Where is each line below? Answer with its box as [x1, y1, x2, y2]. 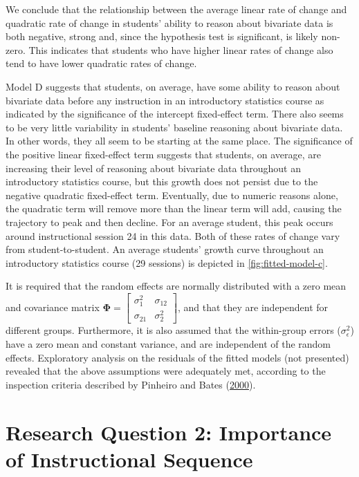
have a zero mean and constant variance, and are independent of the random [6, 337, 331, 350]
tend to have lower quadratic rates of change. [6, 56, 197, 71]
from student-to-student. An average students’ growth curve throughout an [6, 242, 324, 256]
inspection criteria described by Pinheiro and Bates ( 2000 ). [6, 377, 256, 391]
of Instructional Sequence [6, 445, 253, 473]
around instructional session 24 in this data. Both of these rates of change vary [6, 228, 340, 243]
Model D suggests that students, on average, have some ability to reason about [6, 79, 340, 93]
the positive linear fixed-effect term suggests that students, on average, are [6, 147, 321, 161]
